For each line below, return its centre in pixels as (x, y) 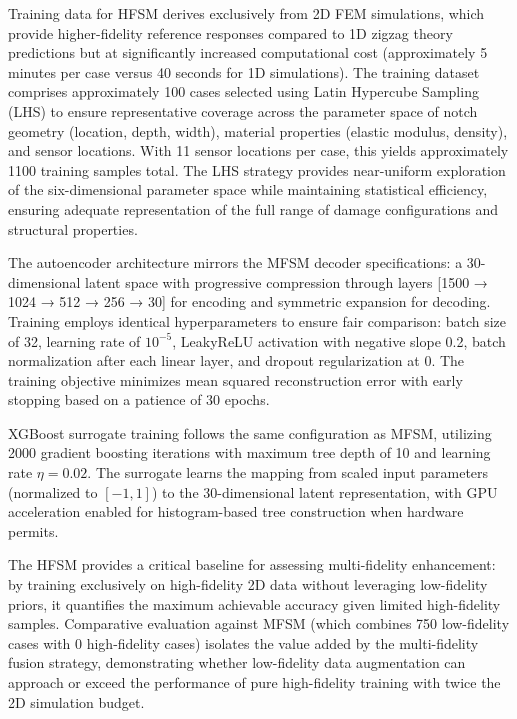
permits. (33, 530)
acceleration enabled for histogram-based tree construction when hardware (236, 511)
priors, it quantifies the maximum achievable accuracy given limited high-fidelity (254, 603)
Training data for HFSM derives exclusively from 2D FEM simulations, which (246, 13)
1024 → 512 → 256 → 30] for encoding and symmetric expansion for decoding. (249, 301)
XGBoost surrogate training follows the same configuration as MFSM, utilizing (250, 432)
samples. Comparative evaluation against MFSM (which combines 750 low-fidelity (259, 623)
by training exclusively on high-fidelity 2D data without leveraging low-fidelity (248, 584)
